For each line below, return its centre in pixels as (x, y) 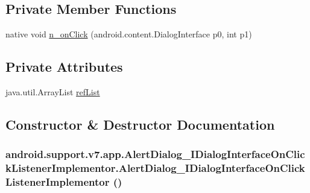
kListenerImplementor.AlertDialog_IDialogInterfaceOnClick (155, 168)
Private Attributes (64, 67)
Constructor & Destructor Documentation (140, 124)
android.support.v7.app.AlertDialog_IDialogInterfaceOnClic (155, 154)
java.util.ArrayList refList (53, 92)
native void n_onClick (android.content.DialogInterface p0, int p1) (129, 34)
